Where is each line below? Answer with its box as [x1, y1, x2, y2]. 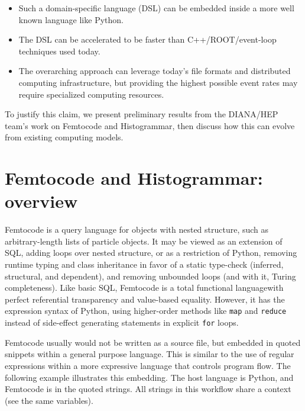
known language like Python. [18, 13, 124, 25]
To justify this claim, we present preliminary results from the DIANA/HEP [5, 108, 278, 120]
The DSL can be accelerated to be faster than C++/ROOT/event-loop [18, 33, 277, 46]
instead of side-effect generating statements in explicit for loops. [5, 316, 239, 329]
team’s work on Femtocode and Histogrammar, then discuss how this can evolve [5, 119, 295, 131]
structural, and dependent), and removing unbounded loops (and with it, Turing [5, 269, 296, 282]
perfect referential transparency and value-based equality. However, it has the [5, 293, 285, 305]
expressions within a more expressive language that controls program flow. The [5, 359, 291, 371]
